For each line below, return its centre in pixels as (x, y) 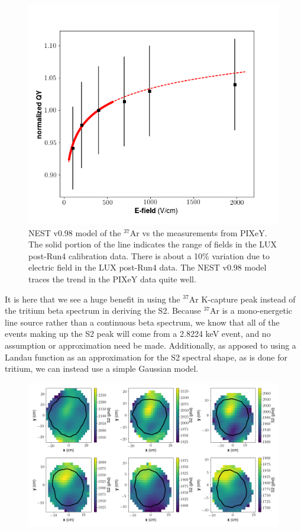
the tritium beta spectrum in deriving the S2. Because (103, 310)
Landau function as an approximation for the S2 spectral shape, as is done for (146, 357)
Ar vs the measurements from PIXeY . (198, 232)
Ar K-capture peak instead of (242, 299)
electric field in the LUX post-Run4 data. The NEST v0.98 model (148, 267)
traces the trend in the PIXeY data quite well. (112, 279)
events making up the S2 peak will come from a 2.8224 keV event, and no (138, 334)
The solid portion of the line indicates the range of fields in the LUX (153, 244)
